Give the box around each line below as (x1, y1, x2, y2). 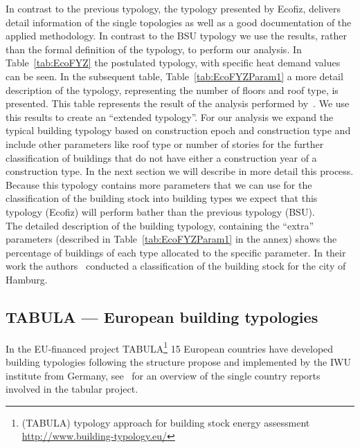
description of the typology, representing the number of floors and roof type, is (6, 82, 339, 97)
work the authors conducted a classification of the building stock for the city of (6, 259, 346, 273)
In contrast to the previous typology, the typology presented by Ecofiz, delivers (6, 1, 341, 15)
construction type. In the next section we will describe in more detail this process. (6, 164, 354, 178)
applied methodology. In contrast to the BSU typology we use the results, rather (6, 28, 347, 43)
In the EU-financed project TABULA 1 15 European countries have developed (6, 339, 334, 355)
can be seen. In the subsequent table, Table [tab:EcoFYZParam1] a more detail (6, 68, 343, 83)
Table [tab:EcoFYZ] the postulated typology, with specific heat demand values (6, 55, 341, 70)
